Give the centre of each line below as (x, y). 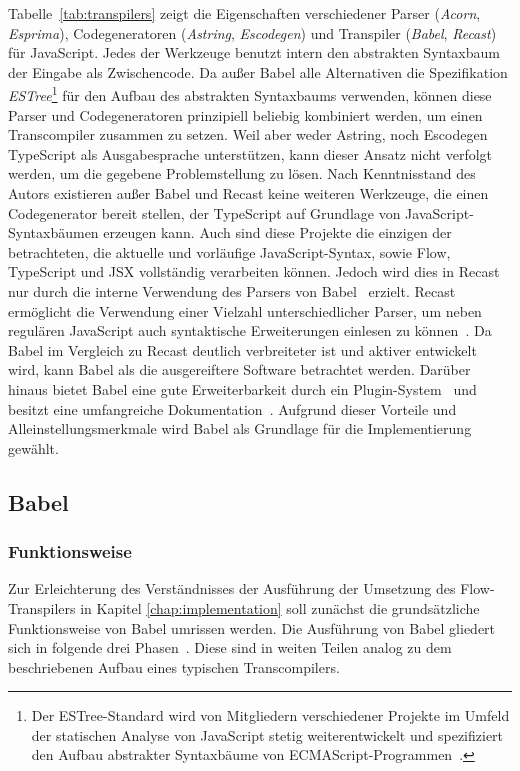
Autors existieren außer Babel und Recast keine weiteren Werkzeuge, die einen (248, 193)
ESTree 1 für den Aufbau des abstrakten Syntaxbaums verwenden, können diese (250, 94)
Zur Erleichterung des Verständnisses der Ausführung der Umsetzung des (232, 588)
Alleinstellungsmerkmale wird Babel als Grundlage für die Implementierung (240, 428)
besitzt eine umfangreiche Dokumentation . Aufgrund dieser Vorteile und (232, 408)
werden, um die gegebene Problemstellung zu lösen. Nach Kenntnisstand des (242, 173)
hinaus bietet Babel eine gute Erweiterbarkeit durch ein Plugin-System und (242, 388)
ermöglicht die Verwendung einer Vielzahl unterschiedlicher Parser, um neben (245, 310)
